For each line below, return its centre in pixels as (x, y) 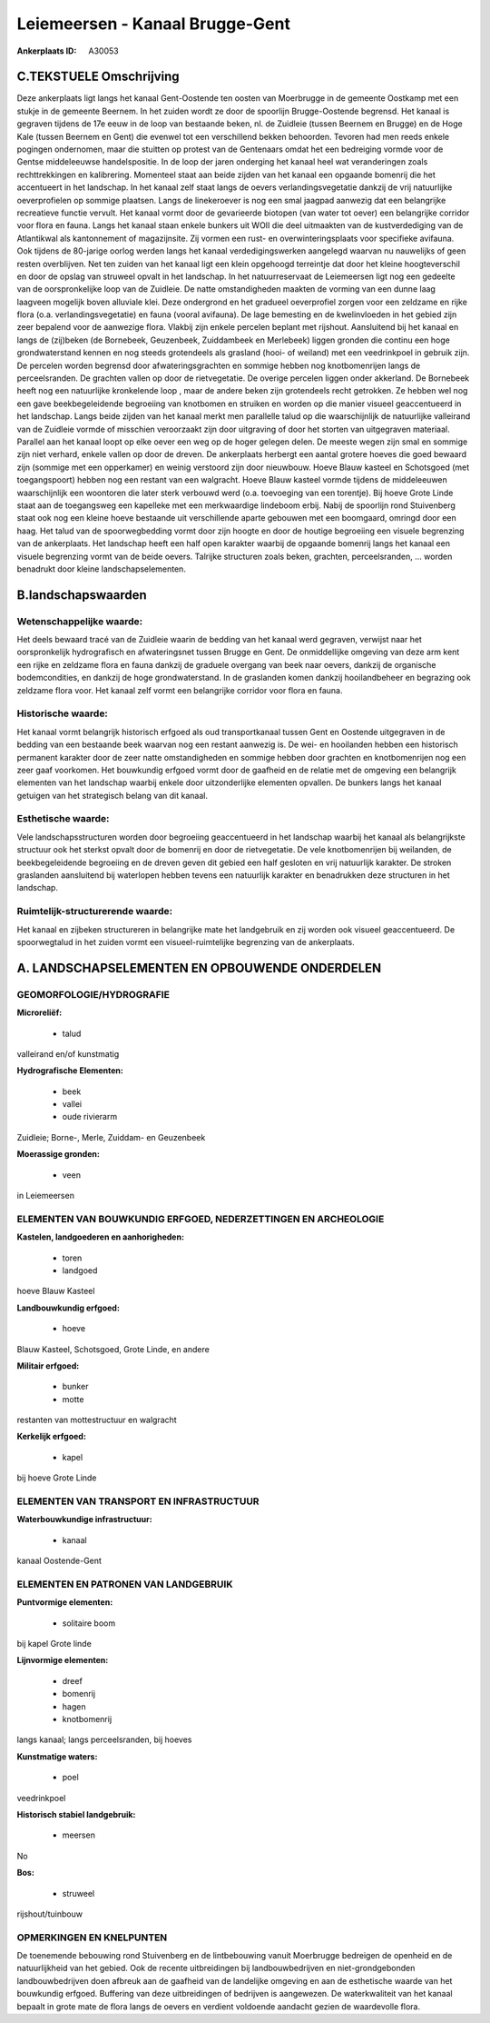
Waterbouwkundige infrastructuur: (85, 1520)
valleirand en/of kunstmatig (68, 1053)
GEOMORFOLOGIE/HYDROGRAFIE (93, 994)
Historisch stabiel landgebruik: (76, 1814)
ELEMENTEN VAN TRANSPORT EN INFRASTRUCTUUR (138, 1501)
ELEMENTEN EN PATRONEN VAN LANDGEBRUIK (125, 1584)
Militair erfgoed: (48, 1365)
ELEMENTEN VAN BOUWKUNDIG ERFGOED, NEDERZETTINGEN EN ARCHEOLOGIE (201, 1219)
